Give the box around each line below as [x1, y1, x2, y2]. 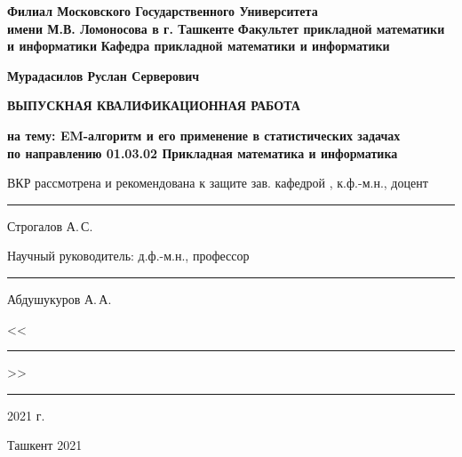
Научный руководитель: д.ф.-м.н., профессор [7, 246, 250, 265]
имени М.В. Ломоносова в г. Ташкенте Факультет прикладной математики [7, 19, 445, 37]
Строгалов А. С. [7, 216, 93, 235]
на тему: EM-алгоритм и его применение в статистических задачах [7, 125, 401, 144]
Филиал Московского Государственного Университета [7, 2, 318, 20]
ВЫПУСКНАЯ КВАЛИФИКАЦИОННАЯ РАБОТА [7, 96, 300, 115]
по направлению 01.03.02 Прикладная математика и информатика [7, 143, 398, 162]
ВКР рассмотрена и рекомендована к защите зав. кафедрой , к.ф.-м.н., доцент [7, 173, 428, 192]
